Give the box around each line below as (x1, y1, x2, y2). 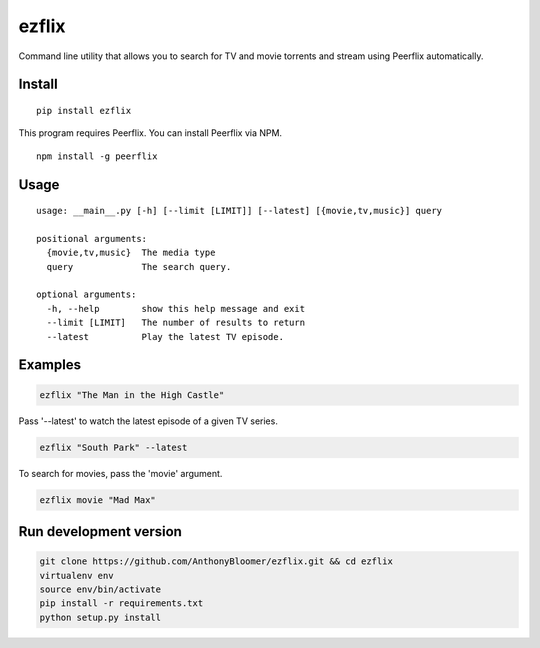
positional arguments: (36, 233, 148, 244)
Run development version (18, 523, 182, 540)
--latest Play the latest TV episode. (46, 331, 285, 342)
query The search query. (46, 261, 232, 272)
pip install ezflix (36, 105, 132, 116)
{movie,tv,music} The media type (46, 247, 216, 259)
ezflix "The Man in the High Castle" (39, 389, 225, 400)
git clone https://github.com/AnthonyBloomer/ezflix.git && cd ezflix (39, 556, 394, 567)
